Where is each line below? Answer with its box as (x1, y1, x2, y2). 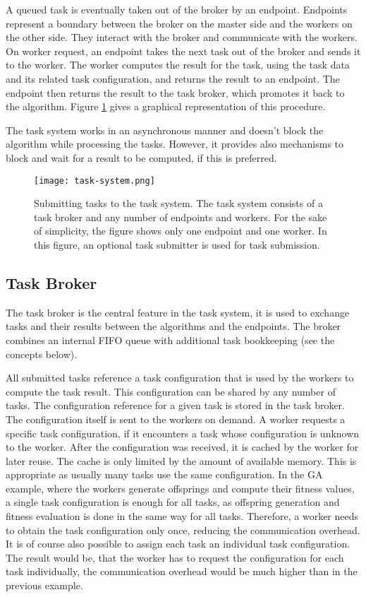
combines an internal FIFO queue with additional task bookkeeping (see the (6, 332, 335, 347)
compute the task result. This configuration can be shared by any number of (6, 384, 336, 398)
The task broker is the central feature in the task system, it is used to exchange (6, 305, 350, 319)
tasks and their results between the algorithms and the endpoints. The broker (6, 319, 341, 333)
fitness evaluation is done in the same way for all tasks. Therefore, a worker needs (6, 509, 359, 524)
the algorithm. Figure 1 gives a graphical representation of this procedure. (6, 99, 326, 114)
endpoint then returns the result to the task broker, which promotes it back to (6, 85, 345, 100)
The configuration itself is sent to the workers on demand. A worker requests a (6, 411, 346, 426)
